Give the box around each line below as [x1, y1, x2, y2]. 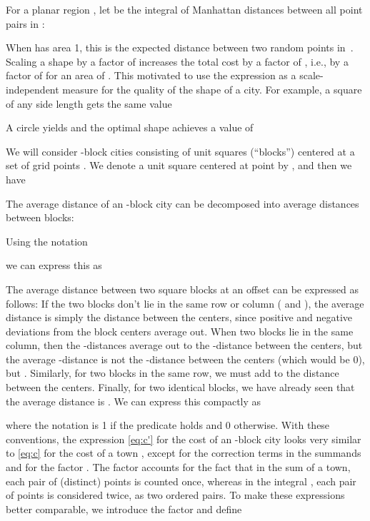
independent [6, 81, 59, 96]
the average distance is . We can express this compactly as [6, 393, 261, 408]
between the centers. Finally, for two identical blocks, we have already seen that [6, 380, 355, 395]
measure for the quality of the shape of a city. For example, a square [62, 81, 362, 96]
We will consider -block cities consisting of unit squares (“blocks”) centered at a [6, 143, 355, 158]
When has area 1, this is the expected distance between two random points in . [6, 40, 354, 55]
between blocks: [6, 210, 74, 225]
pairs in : [6, 16, 45, 31]
